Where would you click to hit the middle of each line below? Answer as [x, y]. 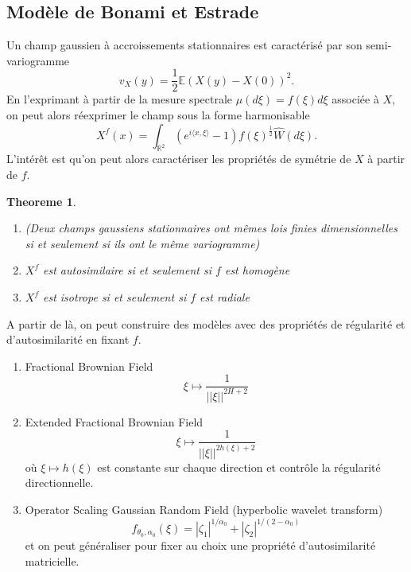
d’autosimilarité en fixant [68, 339]
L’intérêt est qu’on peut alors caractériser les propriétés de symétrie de [179, 159]
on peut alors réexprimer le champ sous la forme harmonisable [158, 115]
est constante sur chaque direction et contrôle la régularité [239, 467]
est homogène [257, 270]
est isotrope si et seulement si [114, 297]
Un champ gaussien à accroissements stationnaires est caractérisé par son [184, 45]
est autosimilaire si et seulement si [127, 270]
